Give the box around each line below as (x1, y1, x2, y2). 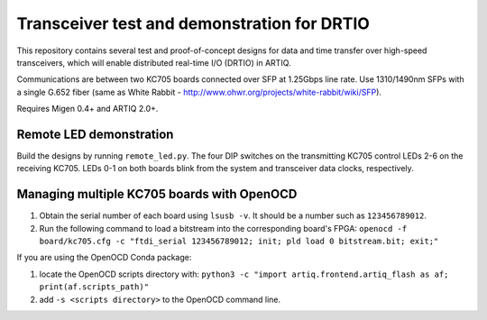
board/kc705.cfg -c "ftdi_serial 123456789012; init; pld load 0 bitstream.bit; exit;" (39, 236, 439, 247)
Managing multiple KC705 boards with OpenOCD (16, 187, 298, 202)
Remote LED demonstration (16, 126, 174, 142)
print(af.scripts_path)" (39, 282, 149, 292)
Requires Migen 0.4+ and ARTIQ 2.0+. (16, 104, 159, 114)
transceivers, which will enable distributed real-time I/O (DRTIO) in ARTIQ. (16, 57, 292, 68)
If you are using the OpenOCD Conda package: (16, 252, 192, 263)
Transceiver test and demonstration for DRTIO (16, 14, 370, 33)
